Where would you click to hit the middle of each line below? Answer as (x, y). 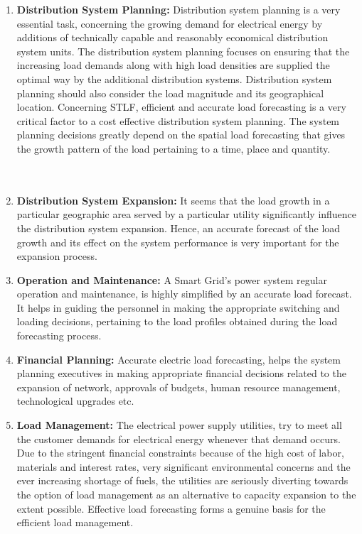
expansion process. (57, 256)
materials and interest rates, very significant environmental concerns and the (183, 466)
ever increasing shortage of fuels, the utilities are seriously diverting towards (182, 480)
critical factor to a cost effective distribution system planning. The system (178, 120)
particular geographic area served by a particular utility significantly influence (187, 214)
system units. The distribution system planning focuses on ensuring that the (183, 51)
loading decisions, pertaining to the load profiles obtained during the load (177, 321)
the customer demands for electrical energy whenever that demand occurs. (179, 438)
